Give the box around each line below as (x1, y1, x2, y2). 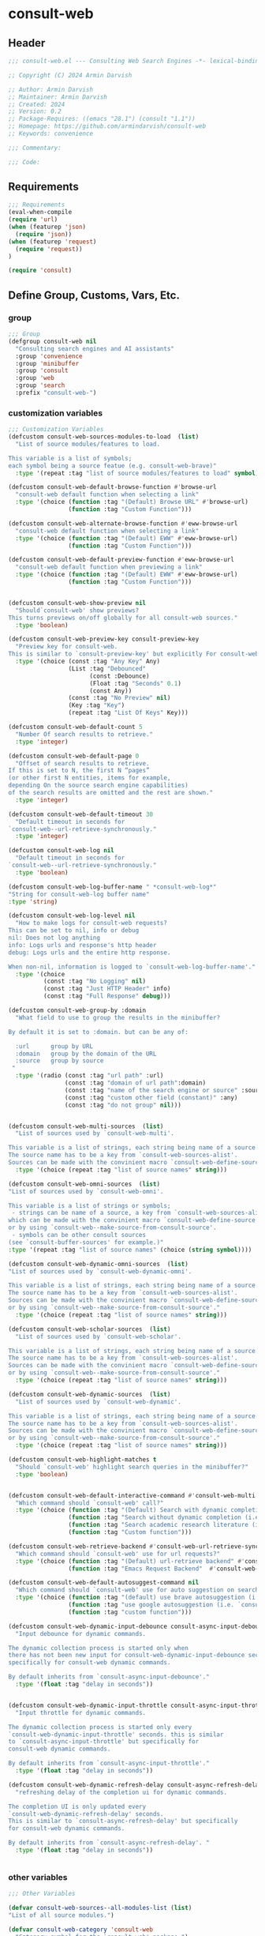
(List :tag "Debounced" (68, 664, 147, 672)
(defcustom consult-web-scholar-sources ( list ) (8, 1325, 171, 1333)
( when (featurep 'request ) (8, 238, 97, 246)
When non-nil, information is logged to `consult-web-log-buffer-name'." (8, 963, 256, 971)
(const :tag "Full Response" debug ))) (43, 992, 171, 1000)
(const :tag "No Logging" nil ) (43, 977, 147, 986)
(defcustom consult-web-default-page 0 (8, 752, 140, 760)
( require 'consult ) (8, 266, 73, 275)
